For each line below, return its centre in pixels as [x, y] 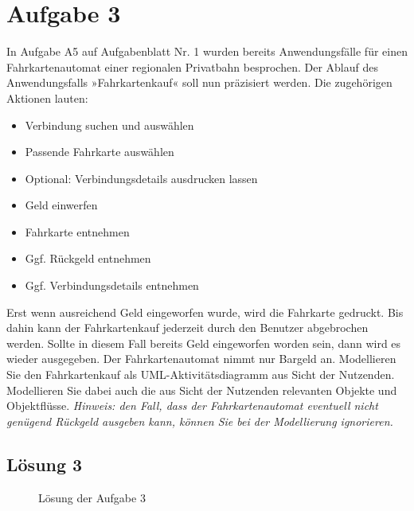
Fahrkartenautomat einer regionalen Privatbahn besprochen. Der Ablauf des [192, 66]
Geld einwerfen [61, 205]
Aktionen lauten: [47, 98]
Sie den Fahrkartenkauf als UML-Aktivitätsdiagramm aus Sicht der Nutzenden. [201, 374]
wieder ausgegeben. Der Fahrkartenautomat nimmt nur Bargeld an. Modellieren [201, 359]
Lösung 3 [45, 464]
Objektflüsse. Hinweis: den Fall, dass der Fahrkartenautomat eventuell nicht [192, 406]
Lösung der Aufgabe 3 [92, 497]
